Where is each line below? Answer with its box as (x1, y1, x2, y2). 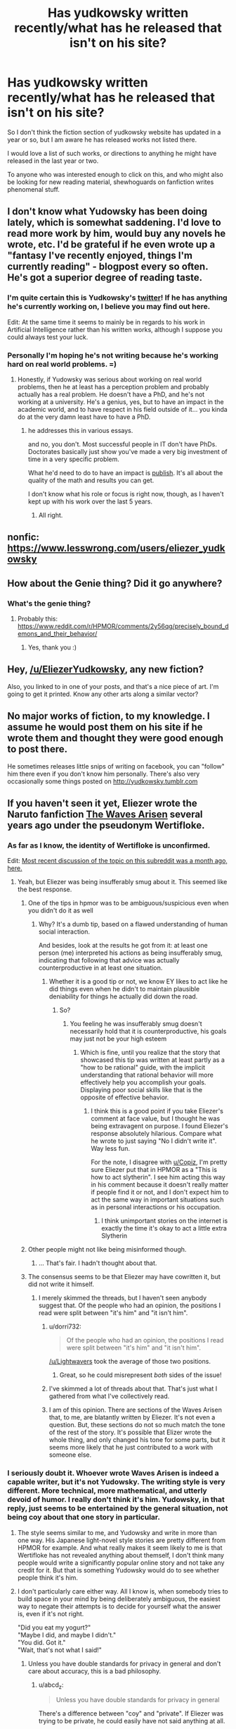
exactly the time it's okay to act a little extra (101, 1224, 227, 1233)
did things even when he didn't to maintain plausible (48, 985, 200, 994)
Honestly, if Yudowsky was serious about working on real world (17, 375, 202, 384)
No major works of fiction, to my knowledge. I (7, 710, 210, 722)
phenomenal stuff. (7, 185, 60, 193)
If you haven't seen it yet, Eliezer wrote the (7, 798, 198, 809)
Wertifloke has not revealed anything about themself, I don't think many (17, 1551, 225, 1559)
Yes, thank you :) (27, 643, 77, 652)
